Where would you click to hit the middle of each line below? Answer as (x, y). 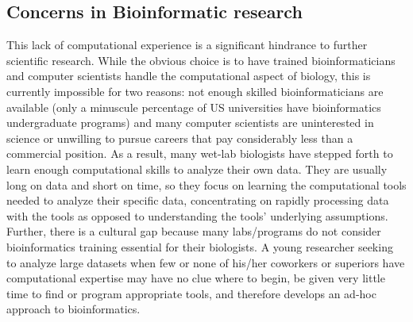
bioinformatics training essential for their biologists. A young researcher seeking (200, 246)
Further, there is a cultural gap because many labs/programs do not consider (194, 231)
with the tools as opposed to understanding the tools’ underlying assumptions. (197, 215)
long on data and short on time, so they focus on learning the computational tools (206, 184)
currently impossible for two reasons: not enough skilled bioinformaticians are (195, 91)
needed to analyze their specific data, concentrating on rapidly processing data (198, 200)
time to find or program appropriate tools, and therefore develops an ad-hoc (191, 293)
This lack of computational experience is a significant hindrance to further (187, 45)
